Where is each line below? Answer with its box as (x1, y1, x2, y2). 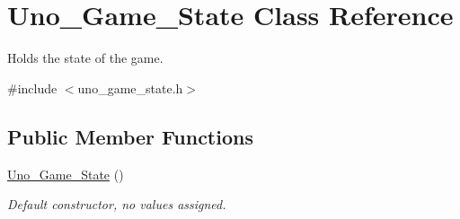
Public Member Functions (7, 122, 253, 150)
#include (7, 78, 57, 97)
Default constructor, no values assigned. (7, 195, 226, 214)
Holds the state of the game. (7, 48, 164, 67)
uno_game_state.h (77, 78, 183, 97)
